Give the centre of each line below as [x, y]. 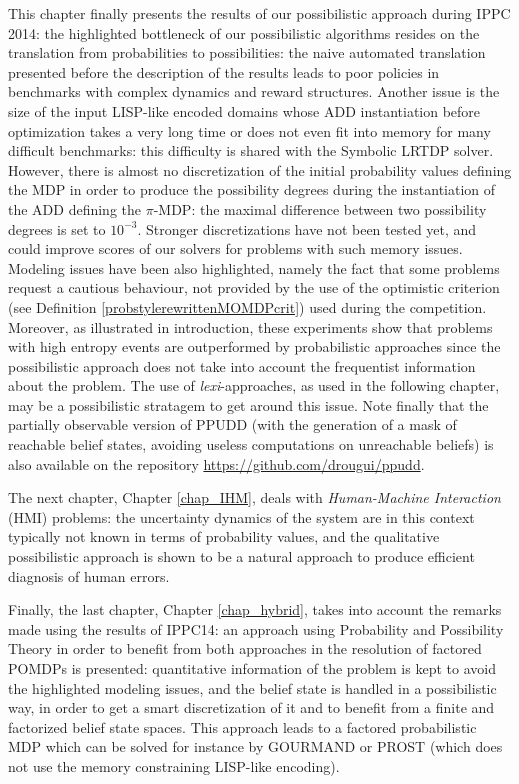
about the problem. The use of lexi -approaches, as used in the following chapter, [254, 385]
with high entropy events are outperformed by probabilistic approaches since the [254, 346]
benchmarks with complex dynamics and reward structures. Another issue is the [254, 91]
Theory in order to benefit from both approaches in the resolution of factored [245, 648]
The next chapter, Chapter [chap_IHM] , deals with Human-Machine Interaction [254, 497]
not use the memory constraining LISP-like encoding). [174, 765]
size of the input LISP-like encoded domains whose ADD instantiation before [244, 110]
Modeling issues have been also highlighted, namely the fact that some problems [254, 267]
